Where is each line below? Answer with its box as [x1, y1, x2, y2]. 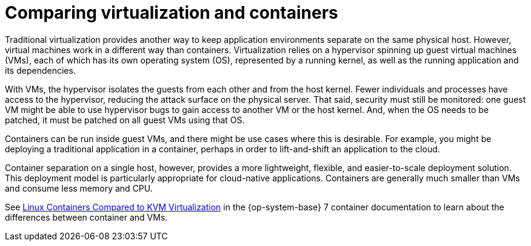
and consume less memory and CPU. [5, 183, 153, 193]
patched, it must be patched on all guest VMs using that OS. [5, 114, 245, 125]
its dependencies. [5, 65, 76, 76]
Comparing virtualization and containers [5, 2, 338, 23]
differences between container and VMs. [5, 212, 168, 222]
